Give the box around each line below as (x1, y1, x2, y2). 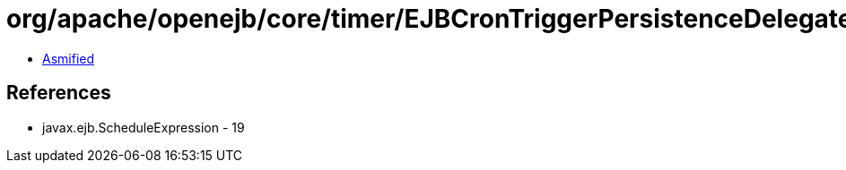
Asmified (42, 50, 95, 66)
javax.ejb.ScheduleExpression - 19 (42, 119, 245, 135)
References (6, 81, 111, 105)
